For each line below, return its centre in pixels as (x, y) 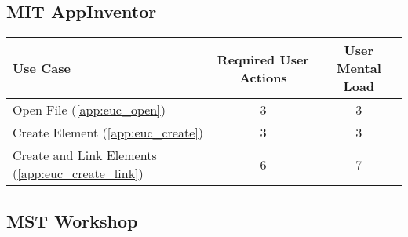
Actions (263, 77)
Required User (263, 59)
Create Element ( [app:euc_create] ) (108, 133)
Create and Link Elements (85, 155)
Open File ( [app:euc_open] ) (89, 110)
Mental (359, 68)
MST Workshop (72, 220)
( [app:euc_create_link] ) (78, 173)
